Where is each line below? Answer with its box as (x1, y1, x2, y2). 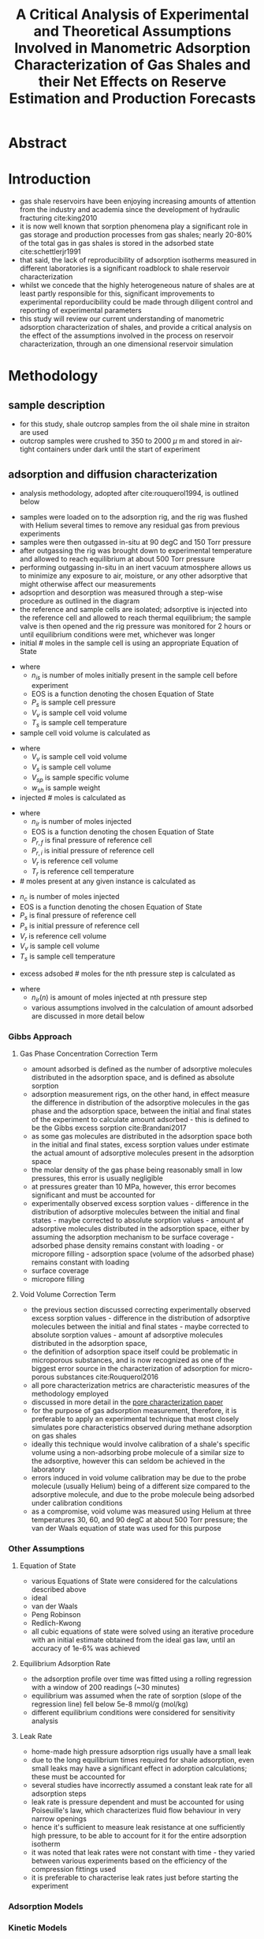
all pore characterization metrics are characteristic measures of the (31, 1381, 251, 1390)
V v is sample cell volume (19, 941, 100, 953)
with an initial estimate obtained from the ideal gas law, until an (31, 1635, 236, 1645)
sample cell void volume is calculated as (19, 728, 151, 738)
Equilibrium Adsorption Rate (19, 1659, 111, 1669)
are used (19, 428, 49, 437)
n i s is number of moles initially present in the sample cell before (31, 670, 238, 682)
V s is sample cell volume (31, 762, 112, 773)
